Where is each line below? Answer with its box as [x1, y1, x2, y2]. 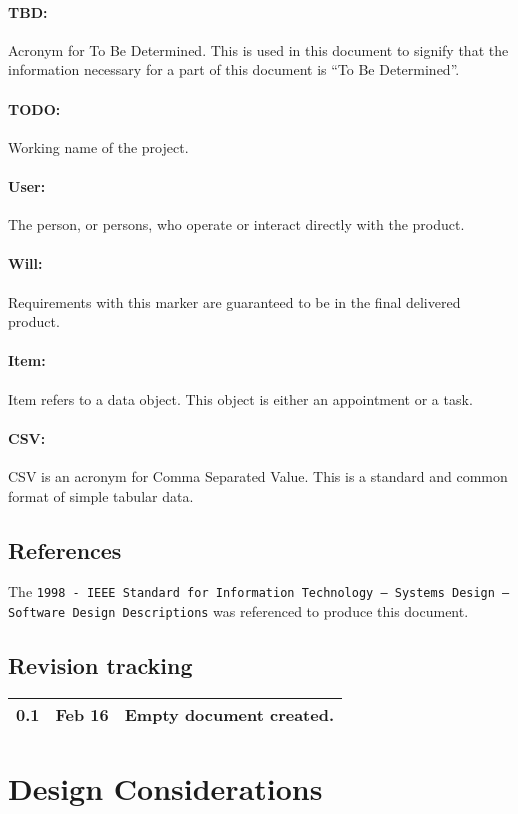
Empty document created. [124, 702, 335, 726]
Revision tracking [8, 650, 193, 681]
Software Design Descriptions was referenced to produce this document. [8, 600, 469, 621]
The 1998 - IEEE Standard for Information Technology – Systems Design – [8, 581, 510, 602]
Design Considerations [8, 768, 323, 809]
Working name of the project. [8, 136, 189, 157]
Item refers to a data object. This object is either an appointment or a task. [8, 388, 473, 409]
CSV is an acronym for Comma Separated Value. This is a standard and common [8, 465, 508, 486]
